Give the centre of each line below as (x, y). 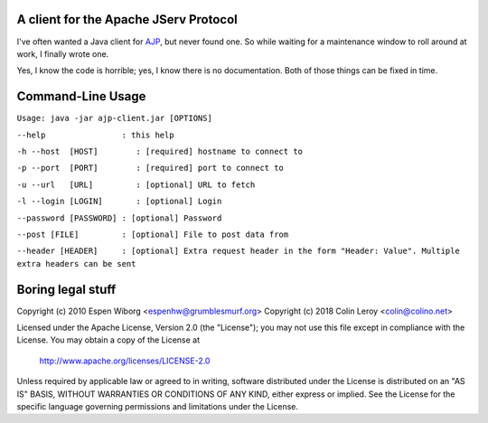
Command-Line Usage (81, 96)
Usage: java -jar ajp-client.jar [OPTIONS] (114, 118)
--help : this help (96, 135)
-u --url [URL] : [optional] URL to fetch (136, 184)
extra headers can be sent (76, 263)
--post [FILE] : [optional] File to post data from (153, 234)
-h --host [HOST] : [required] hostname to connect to (160, 151)
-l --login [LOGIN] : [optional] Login (119, 202)
